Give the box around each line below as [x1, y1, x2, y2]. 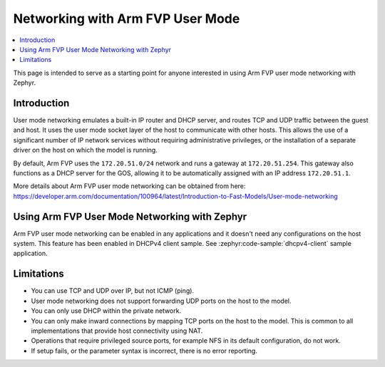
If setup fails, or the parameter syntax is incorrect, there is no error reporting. [31, 346, 258, 355]
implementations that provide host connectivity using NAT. [31, 326, 203, 335]
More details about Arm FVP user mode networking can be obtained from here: [13, 182, 246, 190]
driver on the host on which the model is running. [13, 146, 158, 155]
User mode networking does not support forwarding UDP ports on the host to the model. [31, 296, 292, 305]
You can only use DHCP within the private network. [31, 306, 182, 315]
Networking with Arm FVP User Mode [13, 11, 240, 26]
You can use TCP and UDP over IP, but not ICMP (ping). [31, 286, 195, 295]
